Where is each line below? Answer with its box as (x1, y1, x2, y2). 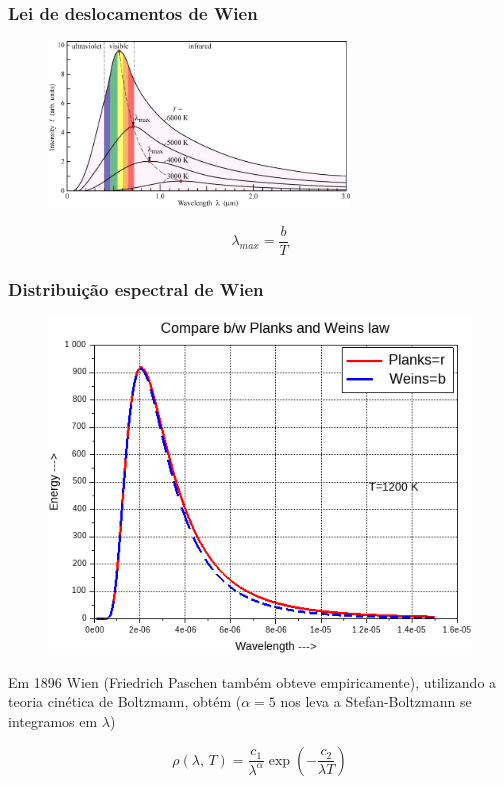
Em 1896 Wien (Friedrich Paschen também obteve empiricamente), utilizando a (8, 671, 497, 692)
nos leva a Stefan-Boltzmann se (280, 691, 472, 712)
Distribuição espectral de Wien (8, 276, 264, 301)
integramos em (8, 711, 98, 732)
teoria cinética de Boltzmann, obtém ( (8, 691, 242, 712)
